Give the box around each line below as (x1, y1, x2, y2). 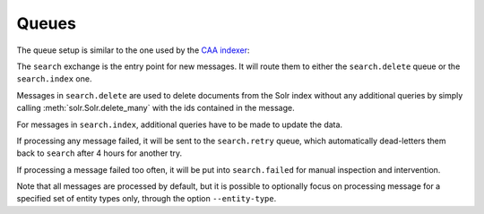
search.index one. (16, 73, 92, 84)
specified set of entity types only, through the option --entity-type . (16, 193, 277, 204)
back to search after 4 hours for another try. (16, 148, 183, 158)
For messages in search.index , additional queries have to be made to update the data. (16, 119, 343, 130)
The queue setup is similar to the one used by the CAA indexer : (16, 45, 250, 56)
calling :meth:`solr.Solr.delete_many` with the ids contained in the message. (16, 103, 295, 114)
